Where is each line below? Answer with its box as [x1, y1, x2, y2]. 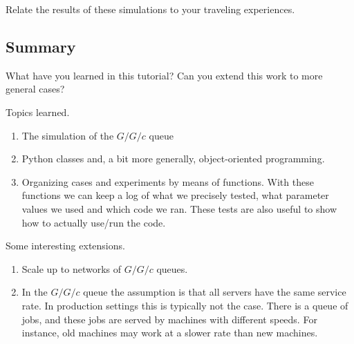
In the [21, 285, 48, 299]
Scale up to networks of [21, 261, 122, 276]
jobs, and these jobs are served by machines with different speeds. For [21, 312, 317, 326]
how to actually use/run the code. [21, 215, 166, 229]
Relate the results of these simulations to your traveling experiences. [6, 2, 295, 16]
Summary [6, 35, 76, 57]
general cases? [6, 82, 65, 96]
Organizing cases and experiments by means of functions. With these [21, 174, 314, 189]
